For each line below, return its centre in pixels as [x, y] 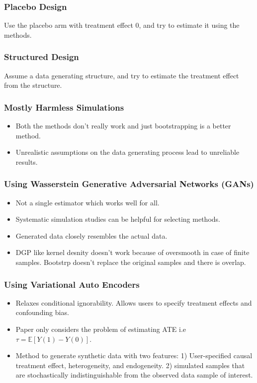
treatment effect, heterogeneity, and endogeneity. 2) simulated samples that [130, 365]
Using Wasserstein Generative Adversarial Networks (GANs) [129, 184]
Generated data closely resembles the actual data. [91, 235]
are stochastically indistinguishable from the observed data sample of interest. [134, 375]
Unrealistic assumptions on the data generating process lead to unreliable [128, 152]
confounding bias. [42, 312]
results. [27, 161]
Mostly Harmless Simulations [64, 107]
